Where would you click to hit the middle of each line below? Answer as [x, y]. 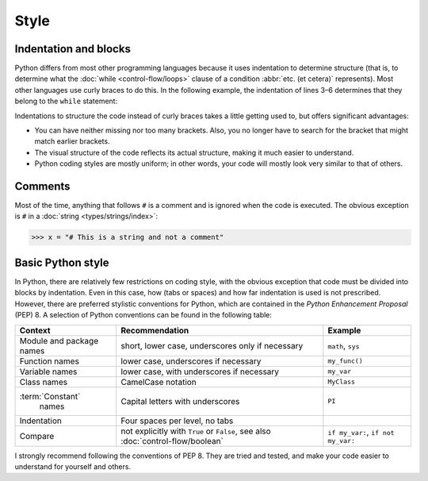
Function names [49, 361]
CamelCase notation [159, 382]
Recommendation [155, 330]
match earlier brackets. [72, 141]
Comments [42, 186]
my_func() [346, 361]
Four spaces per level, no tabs [177, 421]
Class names [43, 382]
